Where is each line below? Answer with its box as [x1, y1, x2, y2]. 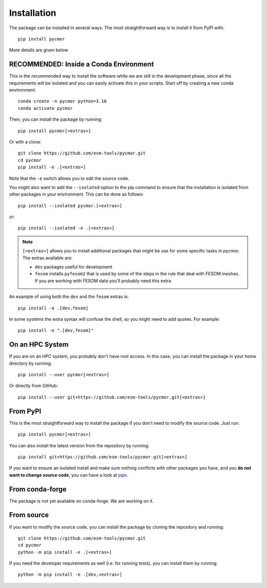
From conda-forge [9, 485, 67, 493]
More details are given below [9, 47, 69, 53]
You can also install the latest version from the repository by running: [9, 442, 149, 448]
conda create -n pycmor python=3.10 [18, 98, 107, 104]
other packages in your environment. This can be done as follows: [9, 191, 144, 197]
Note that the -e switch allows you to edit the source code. [9, 175, 130, 181]
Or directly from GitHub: [9, 383, 58, 389]
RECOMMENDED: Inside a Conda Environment [9, 60, 154, 69]
